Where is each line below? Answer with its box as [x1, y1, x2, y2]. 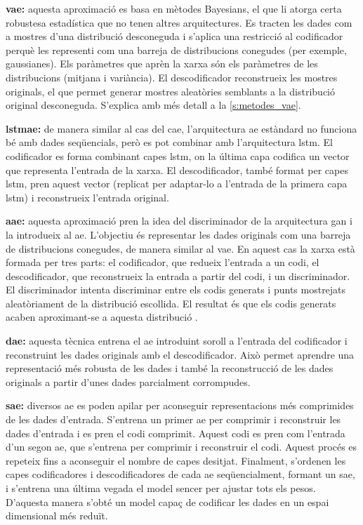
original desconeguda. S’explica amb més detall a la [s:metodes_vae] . [6, 98, 301, 112]
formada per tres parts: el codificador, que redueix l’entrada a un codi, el [6, 255, 319, 270]
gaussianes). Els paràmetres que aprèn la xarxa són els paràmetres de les [6, 56, 318, 71]
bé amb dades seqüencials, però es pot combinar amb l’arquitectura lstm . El [6, 135, 333, 149]
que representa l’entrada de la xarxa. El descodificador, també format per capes [6, 162, 348, 177]
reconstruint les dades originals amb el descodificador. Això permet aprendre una [6, 347, 355, 361]
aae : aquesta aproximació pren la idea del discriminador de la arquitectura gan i [6, 213, 352, 228]
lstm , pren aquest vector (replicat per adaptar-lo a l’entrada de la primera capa [6, 176, 348, 191]
